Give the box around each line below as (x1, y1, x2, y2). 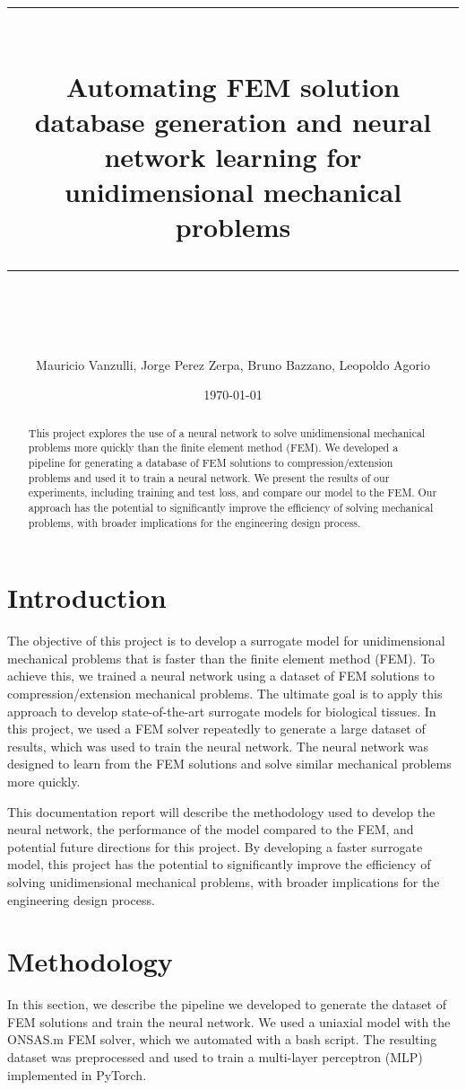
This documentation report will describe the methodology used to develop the (7, 802, 436, 821)
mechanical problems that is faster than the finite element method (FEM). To (7, 648, 436, 667)
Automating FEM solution (65, 67, 401, 104)
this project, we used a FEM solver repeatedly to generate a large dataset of (7, 719, 426, 738)
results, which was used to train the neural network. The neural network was (7, 736, 428, 755)
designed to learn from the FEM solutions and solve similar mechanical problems (7, 754, 452, 773)
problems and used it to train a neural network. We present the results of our (28, 470, 390, 485)
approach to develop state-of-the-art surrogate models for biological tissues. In (7, 701, 436, 720)
